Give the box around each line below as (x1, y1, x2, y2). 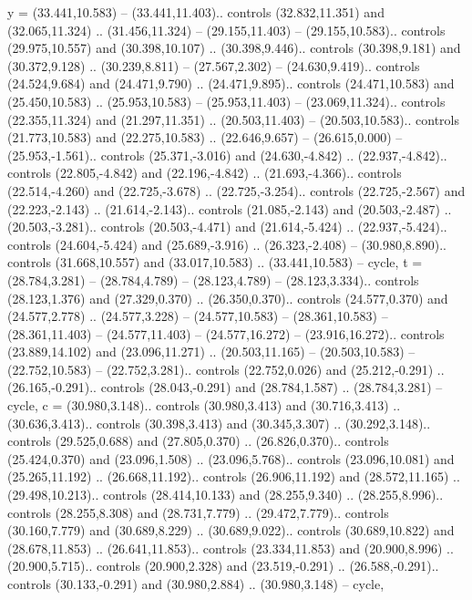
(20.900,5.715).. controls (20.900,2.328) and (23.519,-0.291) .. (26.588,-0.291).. (7, 556, 439, 575)
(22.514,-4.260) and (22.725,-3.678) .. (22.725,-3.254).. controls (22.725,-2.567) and (7, 181, 466, 200)
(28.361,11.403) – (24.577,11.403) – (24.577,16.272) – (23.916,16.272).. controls (7, 324, 445, 343)
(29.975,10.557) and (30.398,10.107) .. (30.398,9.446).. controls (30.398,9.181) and (7, 38, 461, 57)
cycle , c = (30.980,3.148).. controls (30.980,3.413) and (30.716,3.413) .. (7, 396, 401, 415)
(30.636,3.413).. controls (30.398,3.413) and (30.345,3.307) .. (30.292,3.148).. (7, 413, 431, 432)
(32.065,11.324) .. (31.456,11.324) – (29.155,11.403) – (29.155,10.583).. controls (7, 20, 446, 39)
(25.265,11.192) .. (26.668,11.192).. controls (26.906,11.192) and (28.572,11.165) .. (7, 467, 460, 486)
